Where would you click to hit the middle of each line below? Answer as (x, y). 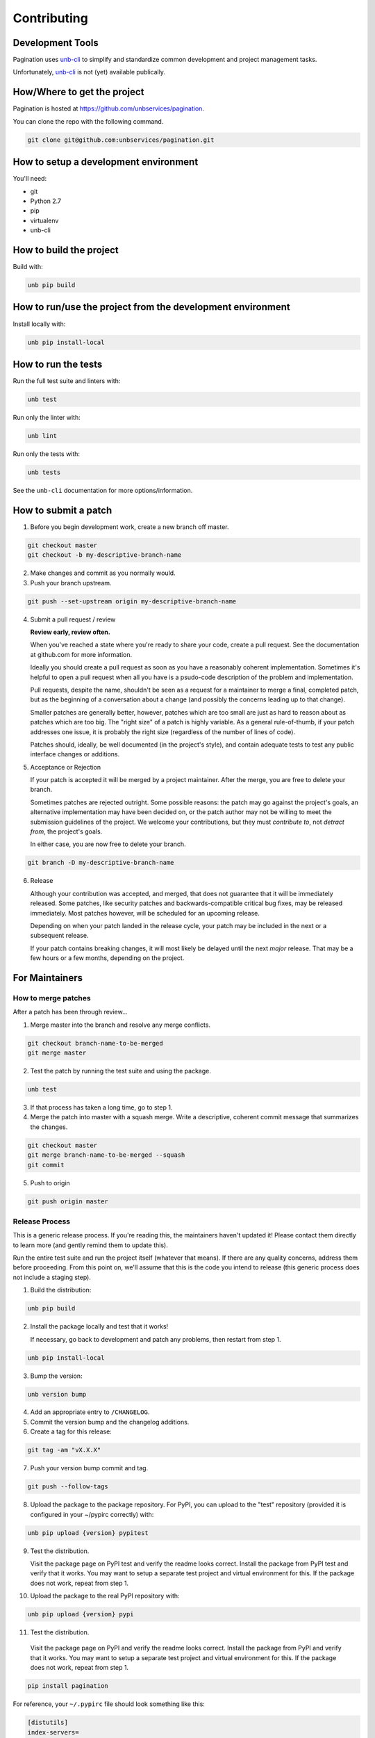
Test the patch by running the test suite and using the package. (121, 1071)
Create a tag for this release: (71, 1431)
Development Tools (56, 43)
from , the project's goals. (66, 831)
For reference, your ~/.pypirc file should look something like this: (109, 1704)
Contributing (50, 18)
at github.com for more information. (81, 654)
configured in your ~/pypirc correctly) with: (92, 1514)
